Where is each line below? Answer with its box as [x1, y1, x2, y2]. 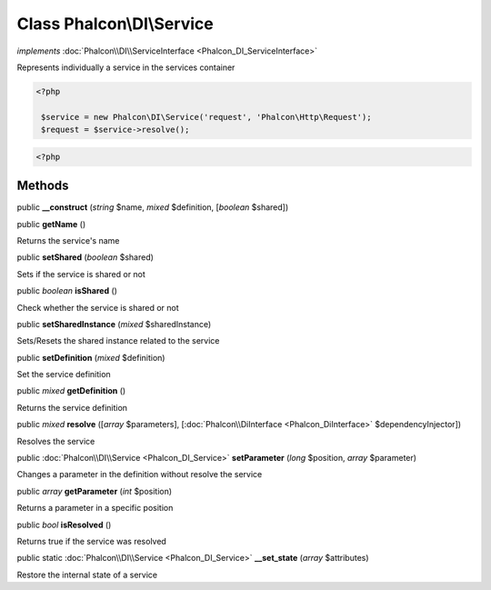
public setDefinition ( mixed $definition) [16, 352, 165, 363]
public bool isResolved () [16, 519, 112, 530]
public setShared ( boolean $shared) [16, 252, 155, 263]
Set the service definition [16, 369, 111, 380]
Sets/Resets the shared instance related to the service [16, 335, 220, 346]
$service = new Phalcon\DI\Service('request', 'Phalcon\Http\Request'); [41, 112, 372, 122]
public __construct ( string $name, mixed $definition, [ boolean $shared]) [16, 202, 289, 213]
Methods [16, 178, 69, 194]
